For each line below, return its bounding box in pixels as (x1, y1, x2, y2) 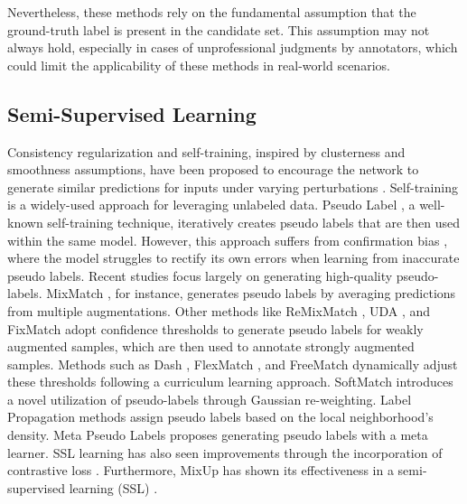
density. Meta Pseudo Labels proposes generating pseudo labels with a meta (7, 425, 428, 444)
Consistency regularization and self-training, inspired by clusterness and (7, 142, 406, 161)
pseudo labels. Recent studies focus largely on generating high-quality (7, 266, 393, 285)
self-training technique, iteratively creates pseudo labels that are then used (47, 212, 461, 231)
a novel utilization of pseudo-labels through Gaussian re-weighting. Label (7, 389, 412, 408)
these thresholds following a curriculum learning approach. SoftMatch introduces (7, 372, 453, 391)
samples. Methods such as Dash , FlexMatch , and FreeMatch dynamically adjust (7, 354, 458, 373)
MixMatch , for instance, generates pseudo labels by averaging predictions (46, 284, 456, 303)
